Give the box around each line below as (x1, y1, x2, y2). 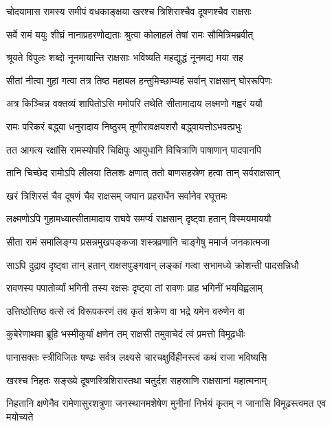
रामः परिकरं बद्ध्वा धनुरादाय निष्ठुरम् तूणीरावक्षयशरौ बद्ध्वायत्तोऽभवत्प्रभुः (6, 119, 243, 133)
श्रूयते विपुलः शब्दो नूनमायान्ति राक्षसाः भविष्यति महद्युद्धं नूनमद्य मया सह (6, 50, 243, 64)
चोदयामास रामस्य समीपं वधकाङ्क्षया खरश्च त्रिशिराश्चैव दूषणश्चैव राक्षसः (6, 4, 252, 18)
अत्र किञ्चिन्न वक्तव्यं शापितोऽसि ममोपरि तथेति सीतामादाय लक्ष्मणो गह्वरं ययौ (6, 96, 263, 110)
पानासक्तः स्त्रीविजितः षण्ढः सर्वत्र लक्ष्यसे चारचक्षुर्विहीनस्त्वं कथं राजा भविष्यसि (6, 349, 267, 364)
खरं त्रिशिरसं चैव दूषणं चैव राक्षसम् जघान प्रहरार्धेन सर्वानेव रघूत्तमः (6, 188, 228, 202)
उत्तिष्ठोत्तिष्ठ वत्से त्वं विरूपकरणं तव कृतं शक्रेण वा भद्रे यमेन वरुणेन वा (6, 303, 245, 318)
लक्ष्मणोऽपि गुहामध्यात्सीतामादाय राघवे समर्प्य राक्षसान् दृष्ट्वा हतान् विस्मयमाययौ (6, 211, 272, 226)
